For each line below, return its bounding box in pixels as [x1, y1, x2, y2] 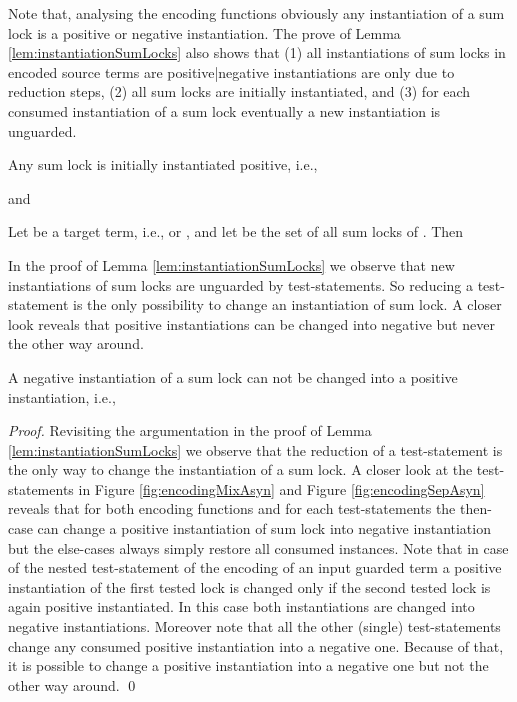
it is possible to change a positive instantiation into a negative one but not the [8, 655, 489, 676]
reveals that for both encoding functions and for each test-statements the [8, 498, 456, 519]
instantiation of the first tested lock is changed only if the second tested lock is [8, 576, 491, 597]
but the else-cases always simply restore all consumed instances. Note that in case [8, 537, 509, 558]
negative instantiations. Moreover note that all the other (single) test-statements [8, 616, 501, 637]
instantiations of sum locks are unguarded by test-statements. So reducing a [8, 274, 473, 295]
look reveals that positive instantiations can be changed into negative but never [8, 313, 495, 334]
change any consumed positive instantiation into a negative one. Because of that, [8, 635, 504, 656]
